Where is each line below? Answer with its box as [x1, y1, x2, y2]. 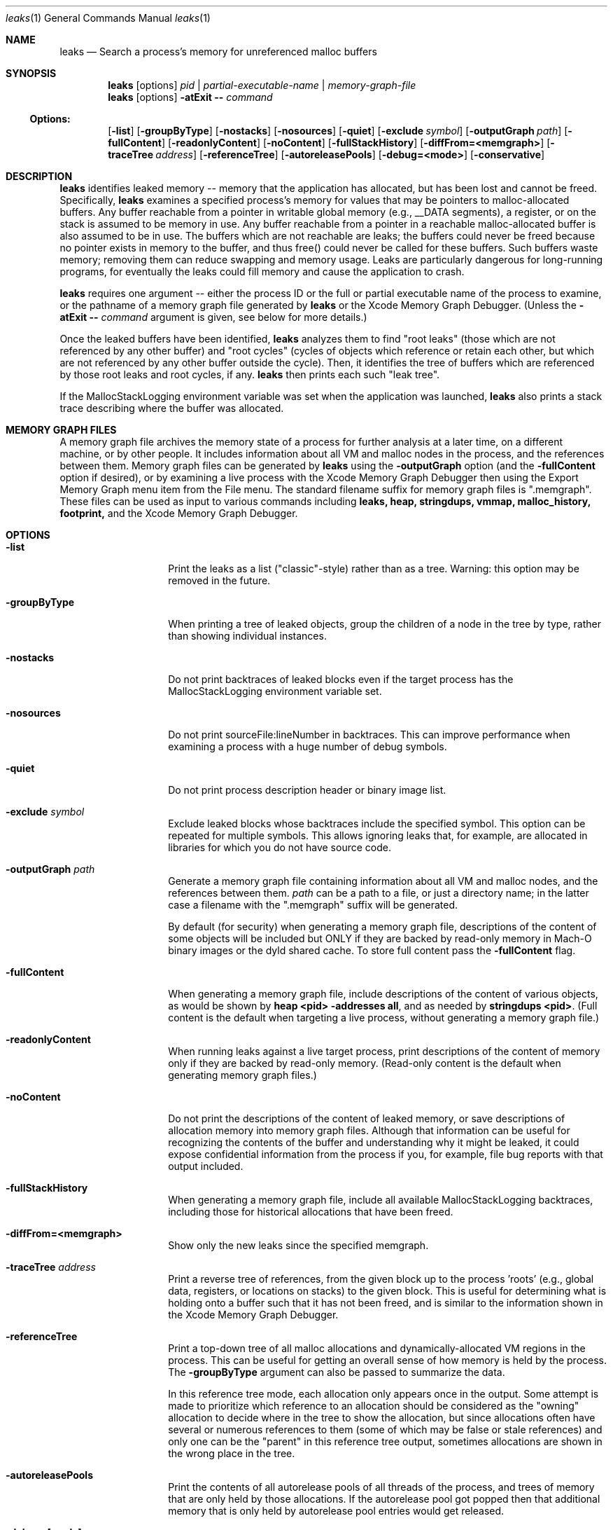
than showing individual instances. [168, 630, 327, 642]
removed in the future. [168, 574, 271, 586]
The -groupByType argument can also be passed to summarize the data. [168, 1366, 505, 1378]
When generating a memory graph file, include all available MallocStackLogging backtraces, [168, 1194, 593, 1206]
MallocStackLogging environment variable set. [168, 685, 382, 697]
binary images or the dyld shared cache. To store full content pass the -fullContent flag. [168, 944, 576, 956]
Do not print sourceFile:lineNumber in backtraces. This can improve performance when [168, 729, 570, 740]
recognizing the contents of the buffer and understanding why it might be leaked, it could [168, 1136, 579, 1148]
